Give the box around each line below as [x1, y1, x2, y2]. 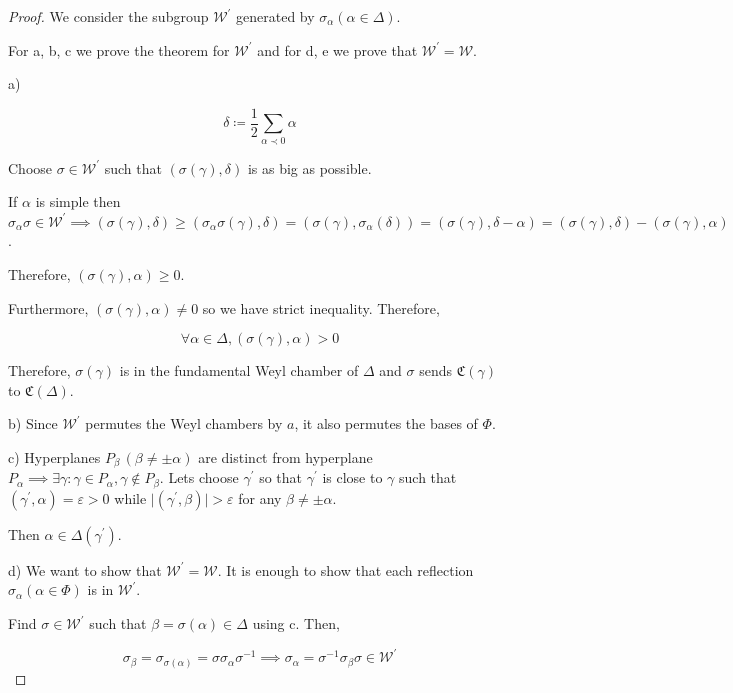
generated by [236, 6, 315, 26]
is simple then [35, 191, 121, 212]
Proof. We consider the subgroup [8, 6, 209, 26]
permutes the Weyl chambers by [85, 413, 283, 434]
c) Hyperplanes [8, 446, 101, 467]
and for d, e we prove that [257, 39, 418, 60]
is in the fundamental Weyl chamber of [119, 360, 359, 381]
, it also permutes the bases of [294, 413, 478, 434]
